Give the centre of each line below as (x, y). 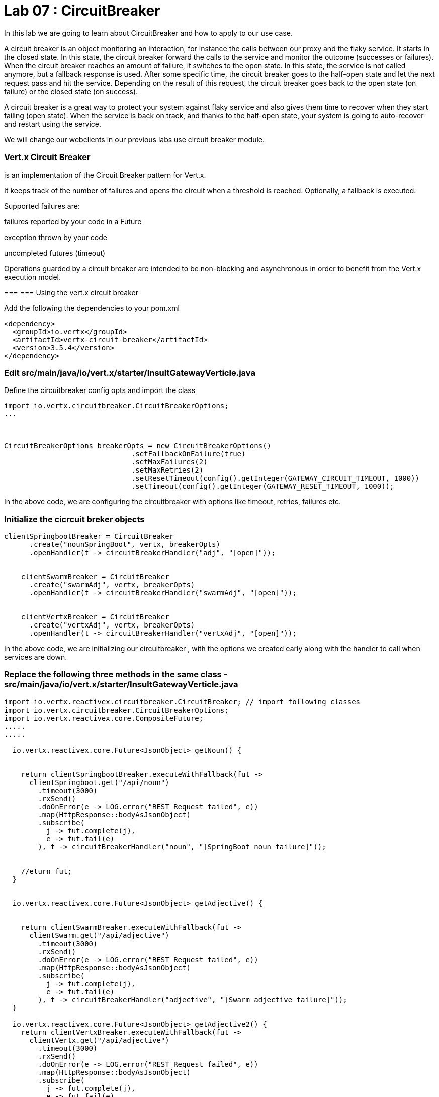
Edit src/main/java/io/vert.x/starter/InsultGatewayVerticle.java (130, 373)
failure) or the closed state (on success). (71, 91)
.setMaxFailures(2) (169, 462)
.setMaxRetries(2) (167, 470)
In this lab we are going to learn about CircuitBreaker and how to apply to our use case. (148, 33)
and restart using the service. (53, 124)
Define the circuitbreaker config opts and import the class (100, 390)
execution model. (33, 277)
